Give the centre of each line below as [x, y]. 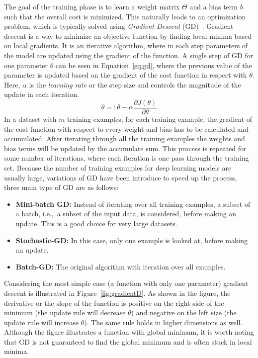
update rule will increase [41, 322]
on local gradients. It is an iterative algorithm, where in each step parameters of [126, 45]
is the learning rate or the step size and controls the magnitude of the [135, 84]
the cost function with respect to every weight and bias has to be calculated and [126, 129]
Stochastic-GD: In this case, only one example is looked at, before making [132, 240]
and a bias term [214, 6]
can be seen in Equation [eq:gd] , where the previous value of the [154, 65]
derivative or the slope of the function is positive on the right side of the [114, 303]
